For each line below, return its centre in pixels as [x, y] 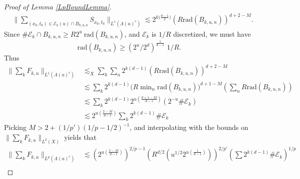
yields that [80, 137]
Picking [15, 127]
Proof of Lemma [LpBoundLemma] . [58, 6]
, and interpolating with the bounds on [189, 127]
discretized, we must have [212, 33]
